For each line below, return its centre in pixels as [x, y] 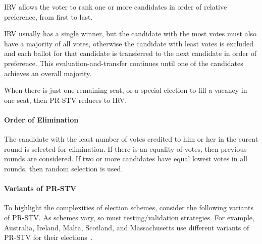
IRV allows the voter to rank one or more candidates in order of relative [116, 7]
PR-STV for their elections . [48, 237]
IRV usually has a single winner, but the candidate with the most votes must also [130, 34]
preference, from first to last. [48, 16]
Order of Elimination [41, 119]
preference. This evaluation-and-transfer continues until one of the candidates [124, 63]
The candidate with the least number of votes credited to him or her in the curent [131, 139]
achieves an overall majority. [48, 73]
